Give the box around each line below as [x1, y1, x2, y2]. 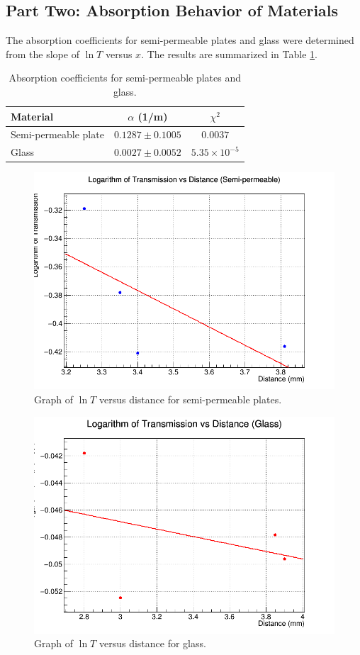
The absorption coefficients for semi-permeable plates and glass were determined [6, 33, 354, 47]
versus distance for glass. [99, 636, 206, 651]
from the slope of [6, 46, 79, 61]
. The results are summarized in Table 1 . [141, 46, 317, 61]
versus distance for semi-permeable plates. [99, 391, 282, 406]
